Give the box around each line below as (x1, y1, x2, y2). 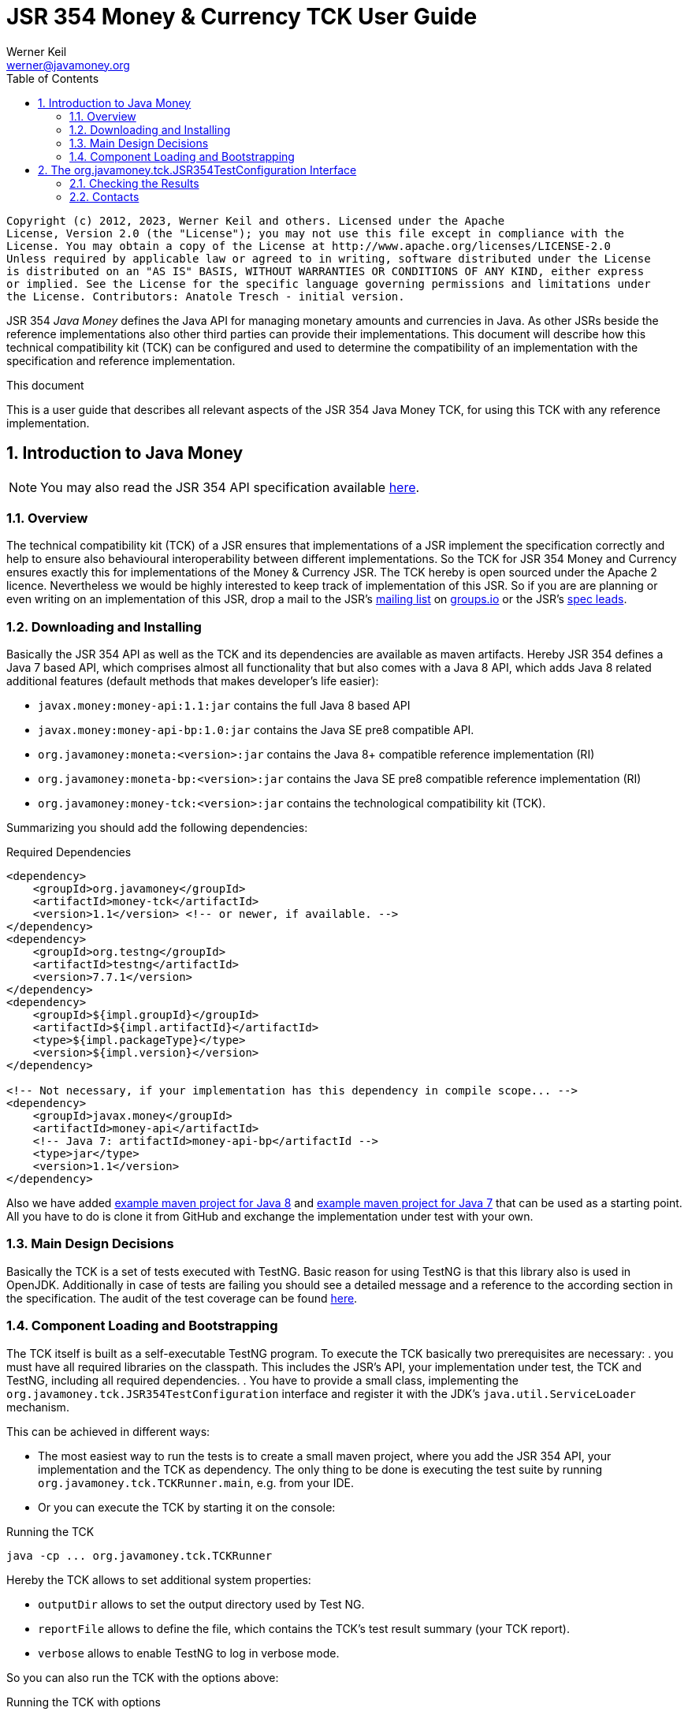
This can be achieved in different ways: (6, 1424, 210, 1438)
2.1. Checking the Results (69, 176, 199, 190)
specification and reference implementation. (6, 353, 236, 367)
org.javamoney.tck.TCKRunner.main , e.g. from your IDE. (38, 1475, 355, 1489)
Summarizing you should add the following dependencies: (6, 821, 308, 835)
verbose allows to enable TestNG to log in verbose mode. (38, 1646, 340, 1660)
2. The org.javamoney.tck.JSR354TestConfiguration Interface (38, 162, 357, 177)
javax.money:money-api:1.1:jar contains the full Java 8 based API (38, 699, 411, 713)
